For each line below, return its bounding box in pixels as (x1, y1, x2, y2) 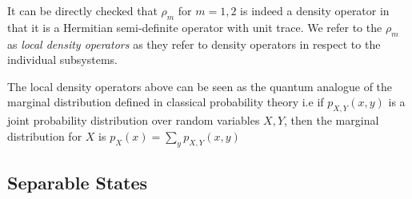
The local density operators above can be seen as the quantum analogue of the (7, 78, 393, 94)
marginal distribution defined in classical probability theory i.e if (7, 94, 324, 110)
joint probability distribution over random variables (7, 112, 260, 129)
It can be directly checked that (7, 2, 158, 18)
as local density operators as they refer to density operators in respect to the (7, 35, 381, 52)
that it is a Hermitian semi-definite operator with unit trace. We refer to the (7, 18, 382, 35)
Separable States (7, 169, 148, 194)
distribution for (7, 127, 82, 144)
